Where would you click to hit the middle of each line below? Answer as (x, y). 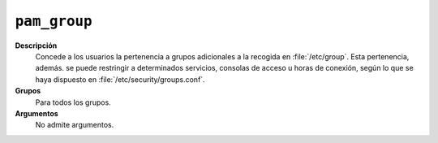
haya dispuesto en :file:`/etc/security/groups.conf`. (120, 79)
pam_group (54, 21)
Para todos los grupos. (73, 102)
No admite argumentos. (75, 125)
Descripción (36, 45)
